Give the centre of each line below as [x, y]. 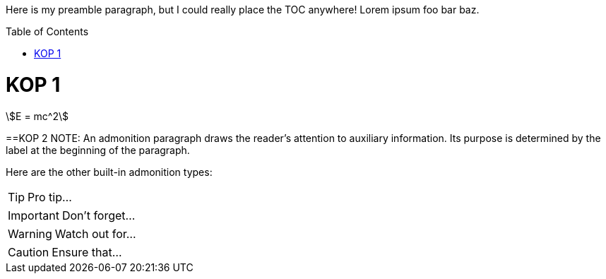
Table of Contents [47, 31]
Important [34, 215]
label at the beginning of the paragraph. [98, 150]
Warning [30, 233]
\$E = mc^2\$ [37, 116]
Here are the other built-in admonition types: [109, 172]
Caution [29, 252]
